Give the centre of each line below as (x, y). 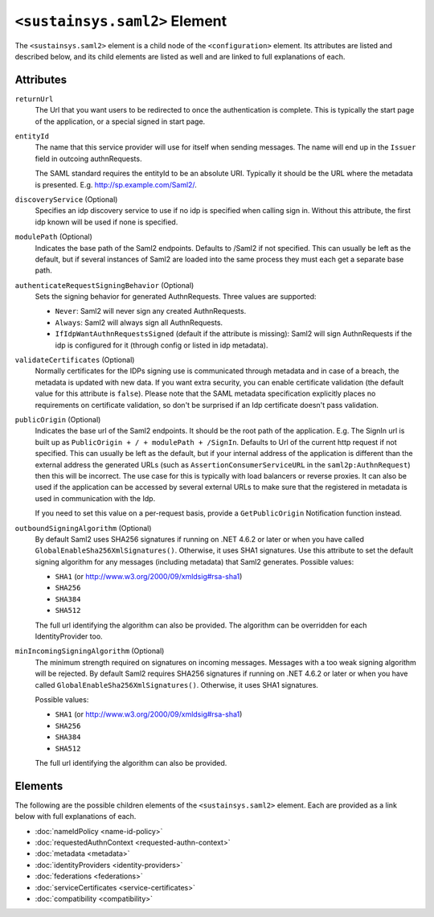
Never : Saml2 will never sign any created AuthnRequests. (151, 311)
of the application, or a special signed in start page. (120, 121)
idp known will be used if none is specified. (106, 222)
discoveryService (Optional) (66, 199)
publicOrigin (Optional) (58, 419)
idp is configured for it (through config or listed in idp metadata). (162, 345)
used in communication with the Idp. (95, 498)
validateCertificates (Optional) (75, 360)
